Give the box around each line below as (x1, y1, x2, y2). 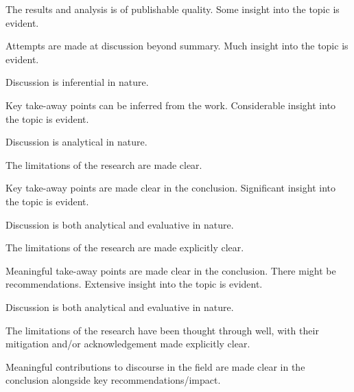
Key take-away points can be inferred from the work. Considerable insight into (5, 97, 336, 112)
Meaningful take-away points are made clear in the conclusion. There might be (5, 263, 336, 277)
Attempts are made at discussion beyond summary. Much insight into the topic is (5, 38, 349, 53)
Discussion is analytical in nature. (5, 135, 147, 149)
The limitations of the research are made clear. (5, 157, 202, 172)
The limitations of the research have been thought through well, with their (5, 323, 319, 337)
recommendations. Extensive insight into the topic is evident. (5, 277, 263, 291)
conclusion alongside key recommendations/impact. (5, 373, 221, 387)
